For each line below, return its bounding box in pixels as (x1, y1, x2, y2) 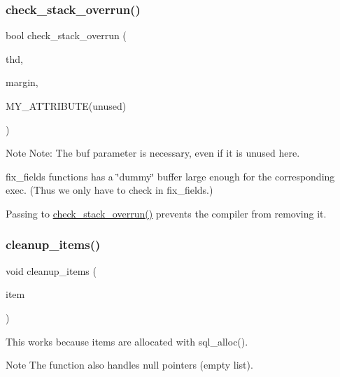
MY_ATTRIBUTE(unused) (6, 99, 127, 113)
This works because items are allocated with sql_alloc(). (6, 334, 248, 348)
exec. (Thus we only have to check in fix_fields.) (6, 183, 213, 197)
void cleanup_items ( (6, 263, 97, 278)
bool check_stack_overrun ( (6, 28, 127, 43)
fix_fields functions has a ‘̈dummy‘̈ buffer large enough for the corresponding (6, 169, 335, 183)
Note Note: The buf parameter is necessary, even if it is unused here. (6, 145, 300, 160)
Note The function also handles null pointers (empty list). (6, 357, 253, 372)
